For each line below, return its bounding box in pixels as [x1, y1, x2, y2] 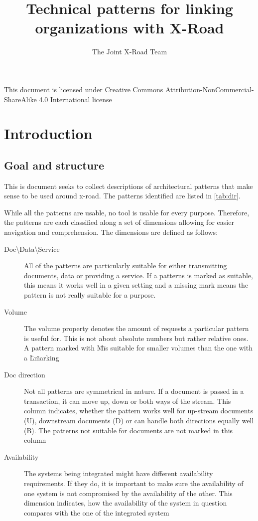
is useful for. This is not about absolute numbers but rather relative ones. [24, 333, 249, 343]
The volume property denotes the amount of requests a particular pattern [24, 323, 249, 334]
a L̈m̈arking [24, 352, 59, 362]
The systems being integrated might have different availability [24, 468, 213, 479]
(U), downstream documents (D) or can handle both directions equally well [24, 415, 254, 425]
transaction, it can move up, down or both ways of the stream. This [24, 395, 231, 406]
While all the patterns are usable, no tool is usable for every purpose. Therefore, [4, 207, 250, 217]
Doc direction [4, 369, 45, 379]
